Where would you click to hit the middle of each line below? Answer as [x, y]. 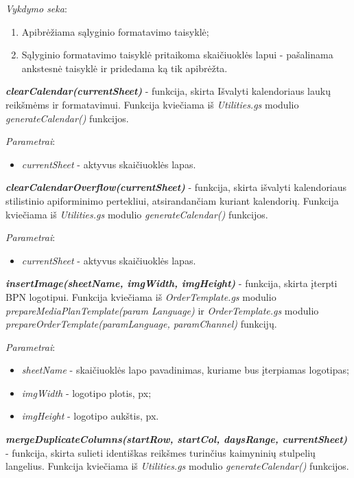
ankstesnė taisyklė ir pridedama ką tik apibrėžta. [125, 68]
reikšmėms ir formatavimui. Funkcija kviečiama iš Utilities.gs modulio [152, 104]
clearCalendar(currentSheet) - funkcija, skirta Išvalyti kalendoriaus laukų [168, 91]
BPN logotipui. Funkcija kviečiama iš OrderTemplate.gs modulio [141, 296]
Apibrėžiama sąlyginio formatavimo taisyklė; [115, 31]
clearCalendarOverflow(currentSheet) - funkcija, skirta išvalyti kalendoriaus [176, 187]
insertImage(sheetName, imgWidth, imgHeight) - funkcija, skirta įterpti [172, 283]
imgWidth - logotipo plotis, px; [86, 392]
